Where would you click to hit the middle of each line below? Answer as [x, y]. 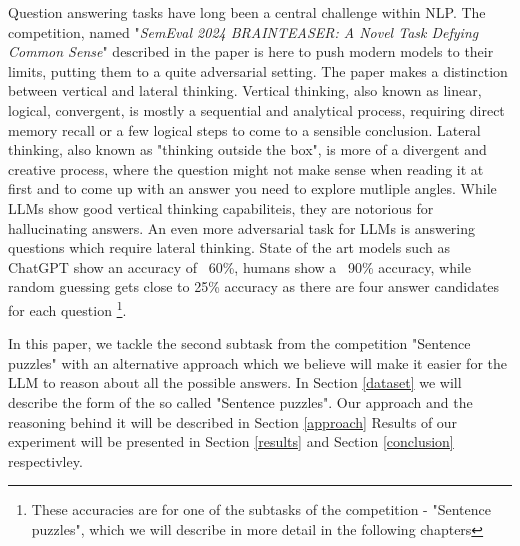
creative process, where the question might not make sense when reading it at [246, 168]
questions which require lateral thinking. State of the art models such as [229, 247]
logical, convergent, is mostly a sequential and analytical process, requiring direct [256, 109]
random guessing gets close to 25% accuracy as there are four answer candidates [254, 286]
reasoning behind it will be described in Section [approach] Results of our [233, 421]
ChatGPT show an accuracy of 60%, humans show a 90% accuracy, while [239, 266]
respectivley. [45, 460]
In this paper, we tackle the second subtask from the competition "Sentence [239, 343]
